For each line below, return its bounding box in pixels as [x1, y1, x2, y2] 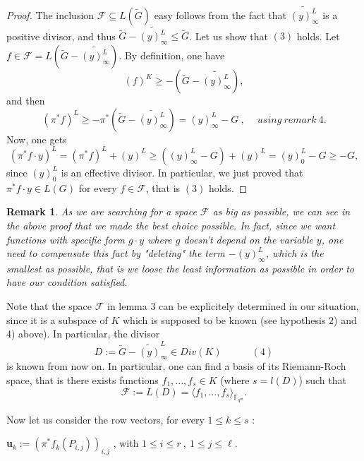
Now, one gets [6, 131, 67, 146]
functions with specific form [6, 232, 125, 246]
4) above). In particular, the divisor [6, 326, 160, 341]
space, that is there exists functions [6, 372, 159, 387]
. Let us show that [189, 28, 269, 43]
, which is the [265, 246, 324, 261]
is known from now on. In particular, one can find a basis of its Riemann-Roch [6, 359, 346, 373]
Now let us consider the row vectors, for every [6, 412, 205, 426]
